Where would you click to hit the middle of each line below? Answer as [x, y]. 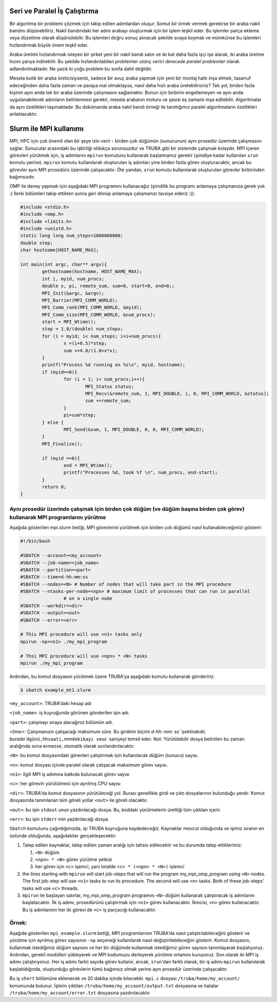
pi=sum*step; [80, 415]
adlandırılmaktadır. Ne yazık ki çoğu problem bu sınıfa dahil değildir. [81, 69]
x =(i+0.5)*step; [85, 343]
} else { [53, 422]
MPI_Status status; [110, 386]
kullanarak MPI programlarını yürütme [58, 517]
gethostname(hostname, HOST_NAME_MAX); [92, 272]
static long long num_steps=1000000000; [72, 236]
